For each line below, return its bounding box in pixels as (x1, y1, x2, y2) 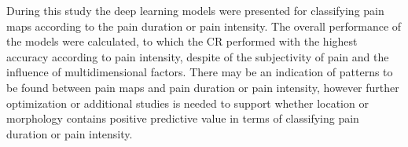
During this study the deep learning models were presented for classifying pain (6, 2, 384, 18)
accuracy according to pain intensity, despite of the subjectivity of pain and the (6, 48, 389, 64)
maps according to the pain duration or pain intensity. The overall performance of (6, 17, 402, 34)
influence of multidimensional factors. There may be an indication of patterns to (6, 64, 393, 80)
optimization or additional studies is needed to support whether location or (6, 94, 369, 111)
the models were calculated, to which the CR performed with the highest (6, 33, 358, 50)
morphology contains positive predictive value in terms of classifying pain (6, 110, 359, 127)
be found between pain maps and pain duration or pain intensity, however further (6, 79, 399, 95)
